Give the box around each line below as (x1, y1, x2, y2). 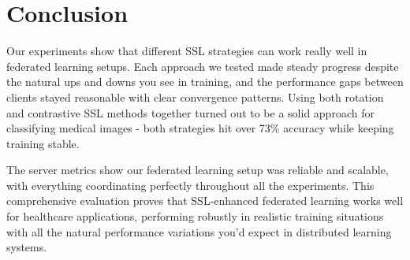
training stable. (6, 135, 80, 151)
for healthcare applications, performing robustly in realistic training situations (6, 208, 384, 225)
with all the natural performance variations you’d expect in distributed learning (6, 223, 392, 240)
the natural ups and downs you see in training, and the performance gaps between (6, 73, 404, 90)
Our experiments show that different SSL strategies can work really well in (6, 43, 367, 59)
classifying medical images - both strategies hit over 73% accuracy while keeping (6, 120, 394, 136)
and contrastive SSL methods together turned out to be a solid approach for (6, 104, 375, 121)
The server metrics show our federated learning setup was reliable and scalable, (6, 162, 389, 178)
